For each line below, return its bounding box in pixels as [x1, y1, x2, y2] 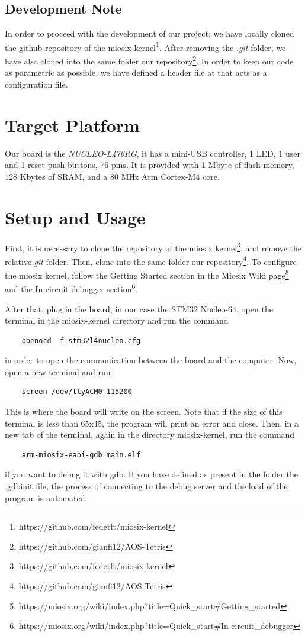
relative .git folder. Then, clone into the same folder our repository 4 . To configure [5, 253, 297, 267]
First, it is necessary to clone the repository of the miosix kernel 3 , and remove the [5, 240, 301, 254]
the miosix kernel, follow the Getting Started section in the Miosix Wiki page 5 [5, 267, 289, 281]
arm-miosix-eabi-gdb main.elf [21, 450, 141, 459]
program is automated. [5, 491, 88, 503]
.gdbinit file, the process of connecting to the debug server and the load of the [5, 480, 288, 492]
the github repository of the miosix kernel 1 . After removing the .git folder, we [5, 39, 286, 53]
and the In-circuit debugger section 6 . [5, 281, 138, 295]
